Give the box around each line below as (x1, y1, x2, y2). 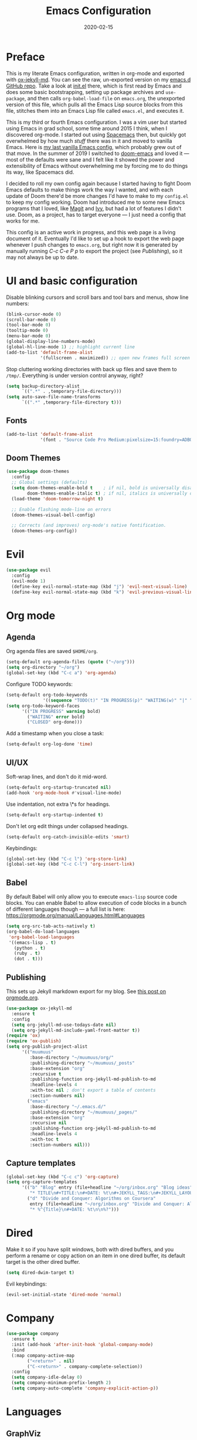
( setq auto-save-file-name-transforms (6, 394, 101, 400)
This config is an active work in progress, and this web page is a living (6, 228, 176, 235)
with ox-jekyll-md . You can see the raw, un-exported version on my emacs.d (6, 76, 191, 83)
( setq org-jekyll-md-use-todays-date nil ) (11, 1022, 117, 1028)
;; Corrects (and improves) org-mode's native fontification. (11, 523, 167, 529)
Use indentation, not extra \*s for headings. (6, 800, 110, 808)
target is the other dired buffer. (6, 1258, 80, 1265)
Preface (6, 50, 45, 63)
